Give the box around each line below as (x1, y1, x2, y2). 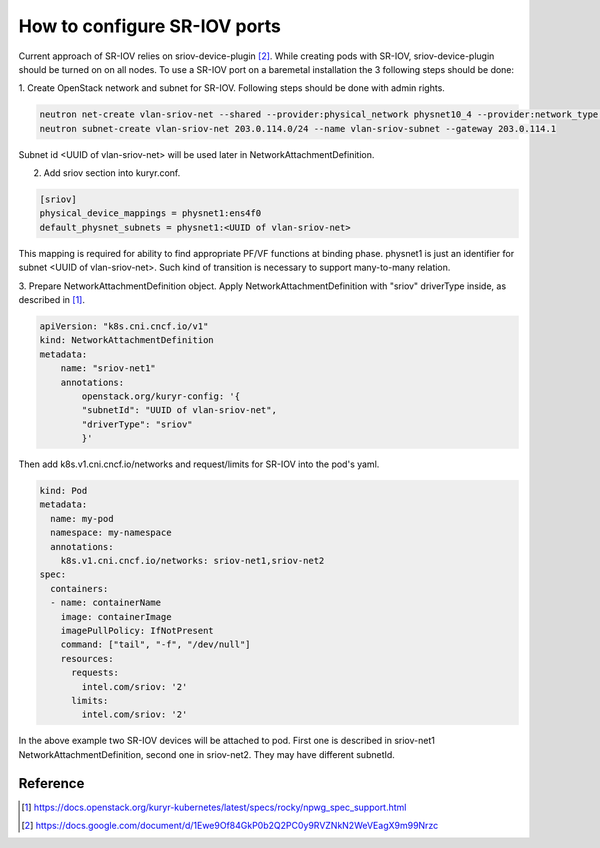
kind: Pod (39, 485, 88, 497)
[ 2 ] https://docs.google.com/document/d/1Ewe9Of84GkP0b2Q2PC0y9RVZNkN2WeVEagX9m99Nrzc (21, 820, 439, 831)
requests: (71, 667, 120, 679)
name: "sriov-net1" (60, 363, 157, 374)
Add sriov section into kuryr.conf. (43, 167, 181, 179)
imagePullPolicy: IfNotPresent (60, 625, 214, 636)
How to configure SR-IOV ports (18, 15, 282, 37)
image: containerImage (60, 611, 172, 622)
